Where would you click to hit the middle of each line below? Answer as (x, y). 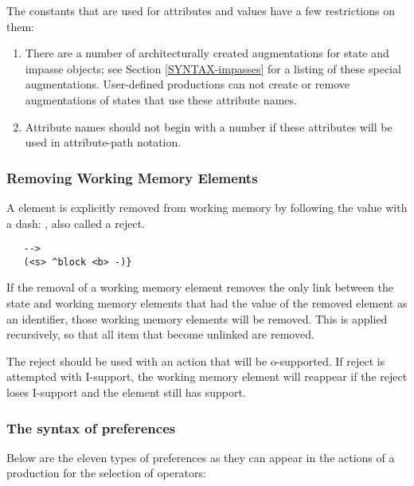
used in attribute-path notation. (103, 142)
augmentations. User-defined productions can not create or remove (187, 84)
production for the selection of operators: (106, 473)
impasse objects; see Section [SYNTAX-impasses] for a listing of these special (213, 68)
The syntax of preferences (91, 427)
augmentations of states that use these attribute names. (161, 99)
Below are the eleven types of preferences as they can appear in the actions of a (201, 457)
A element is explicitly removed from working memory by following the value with (207, 207)
